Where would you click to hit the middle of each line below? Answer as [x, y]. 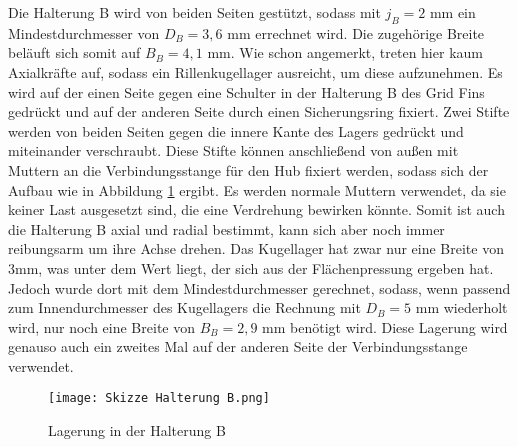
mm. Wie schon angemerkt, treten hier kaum [345, 52]
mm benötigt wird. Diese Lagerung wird [385, 326]
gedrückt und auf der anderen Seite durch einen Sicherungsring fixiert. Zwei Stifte [259, 111]
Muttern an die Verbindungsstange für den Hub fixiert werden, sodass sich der [248, 169]
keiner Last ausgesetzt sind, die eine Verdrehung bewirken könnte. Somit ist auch [256, 209]
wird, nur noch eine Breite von [101, 326]
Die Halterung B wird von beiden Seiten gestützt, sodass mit [194, 12]
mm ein [452, 12]
